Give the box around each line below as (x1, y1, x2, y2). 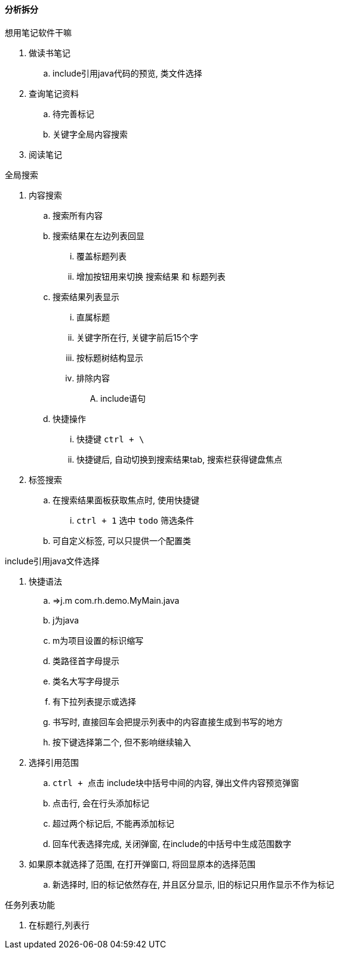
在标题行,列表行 (29, 919, 90, 930)
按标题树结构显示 (76, 352, 143, 363)
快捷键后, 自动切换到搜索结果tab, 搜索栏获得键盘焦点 (76, 454, 283, 464)
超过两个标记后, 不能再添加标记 (53, 818, 174, 828)
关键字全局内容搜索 (53, 129, 128, 139)
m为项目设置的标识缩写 (53, 635, 144, 646)
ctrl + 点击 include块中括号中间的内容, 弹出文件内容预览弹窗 (53, 777, 299, 788)
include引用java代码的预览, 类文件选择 (53, 68, 202, 78)
